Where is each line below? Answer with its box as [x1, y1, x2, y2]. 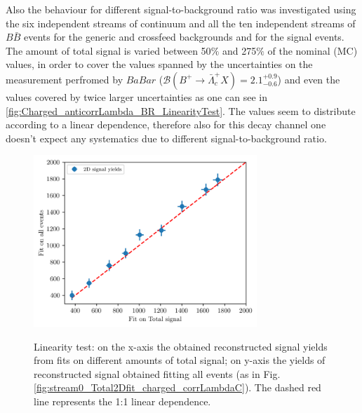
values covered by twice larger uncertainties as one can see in [6, 89, 267, 104]
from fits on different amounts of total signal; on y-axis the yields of [34, 353, 326, 367]
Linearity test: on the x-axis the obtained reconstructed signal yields [34, 339, 328, 353]
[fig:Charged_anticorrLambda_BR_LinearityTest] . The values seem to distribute [6, 103, 356, 118]
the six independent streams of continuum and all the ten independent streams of [6, 15, 356, 30]
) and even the [277, 72, 340, 86]
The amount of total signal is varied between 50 [6, 43, 211, 57]
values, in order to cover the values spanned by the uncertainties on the [6, 57, 313, 72]
